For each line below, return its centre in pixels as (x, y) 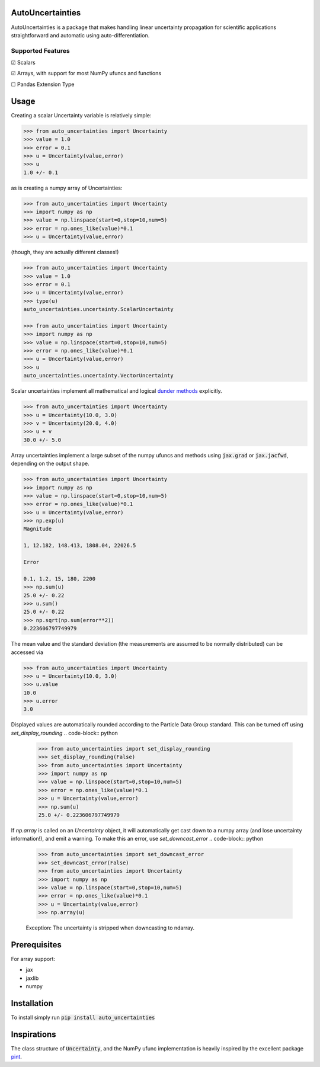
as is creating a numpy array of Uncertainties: (67, 188)
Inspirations (33, 1034)
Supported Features (41, 50)
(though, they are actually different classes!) (65, 252)
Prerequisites (36, 945)
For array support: (33, 959)
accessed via (27, 652)
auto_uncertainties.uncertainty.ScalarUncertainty (99, 309)
